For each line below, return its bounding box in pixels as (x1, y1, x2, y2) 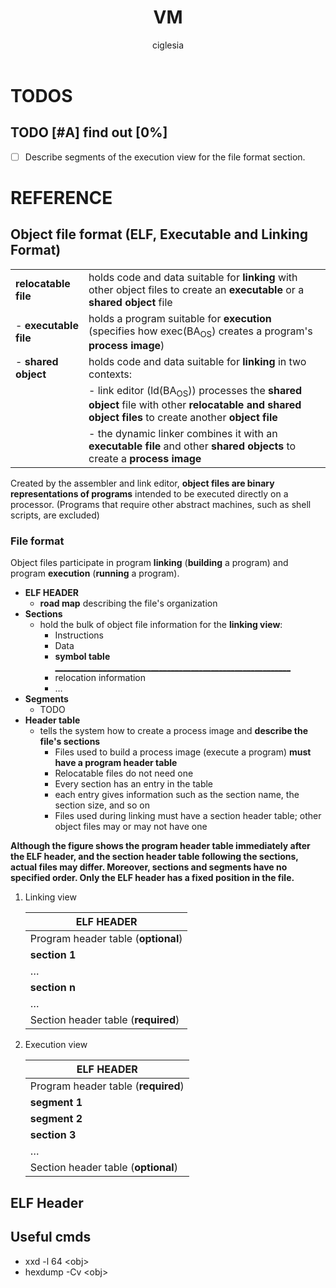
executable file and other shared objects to (88, 439, 297, 453)
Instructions (54, 629, 104, 641)
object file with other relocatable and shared (88, 398, 302, 412)
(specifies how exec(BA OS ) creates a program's (88, 324, 313, 340)
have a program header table (54, 757, 178, 769)
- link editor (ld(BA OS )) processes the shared (88, 384, 303, 400)
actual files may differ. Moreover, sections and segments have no (10, 861, 288, 873)
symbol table (54, 651, 111, 663)
